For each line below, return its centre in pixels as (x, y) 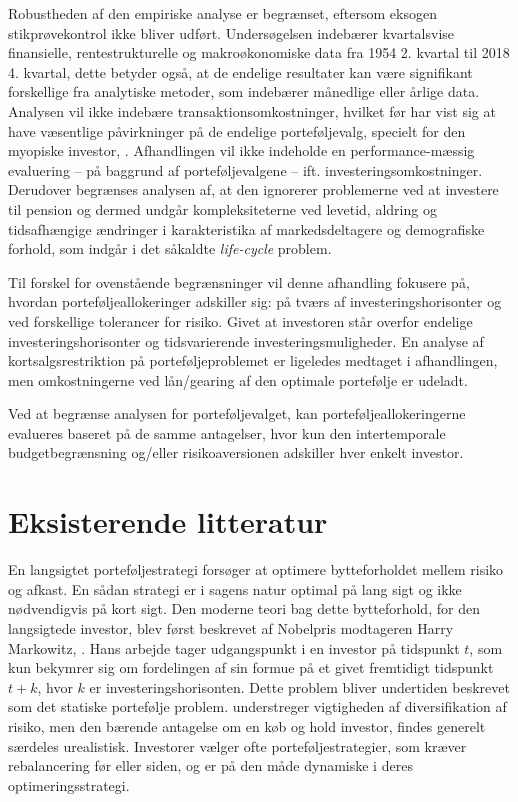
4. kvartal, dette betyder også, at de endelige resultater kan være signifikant (240, 71)
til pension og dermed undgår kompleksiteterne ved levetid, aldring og (222, 208)
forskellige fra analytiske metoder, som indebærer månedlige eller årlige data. (244, 91)
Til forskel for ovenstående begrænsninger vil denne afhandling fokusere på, (239, 281)
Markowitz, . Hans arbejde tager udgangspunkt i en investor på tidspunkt (234, 647)
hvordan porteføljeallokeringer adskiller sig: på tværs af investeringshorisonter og (255, 301)
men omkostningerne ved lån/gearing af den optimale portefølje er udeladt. (238, 379)
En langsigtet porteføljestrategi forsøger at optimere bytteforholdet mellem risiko (256, 569)
